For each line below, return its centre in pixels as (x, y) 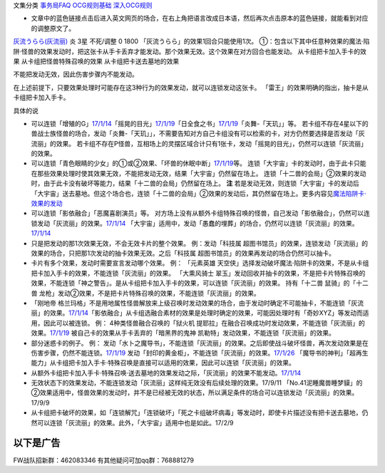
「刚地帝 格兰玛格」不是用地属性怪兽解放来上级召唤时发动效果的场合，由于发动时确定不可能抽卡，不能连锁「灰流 (197, 303)
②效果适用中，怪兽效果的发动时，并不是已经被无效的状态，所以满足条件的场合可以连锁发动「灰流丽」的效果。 (195, 393)
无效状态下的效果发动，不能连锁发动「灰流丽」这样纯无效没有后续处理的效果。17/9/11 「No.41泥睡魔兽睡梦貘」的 (197, 383)
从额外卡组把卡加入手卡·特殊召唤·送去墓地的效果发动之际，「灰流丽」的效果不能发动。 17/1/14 (166, 373)
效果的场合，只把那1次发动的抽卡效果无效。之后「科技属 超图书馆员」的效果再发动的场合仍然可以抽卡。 (183, 253)
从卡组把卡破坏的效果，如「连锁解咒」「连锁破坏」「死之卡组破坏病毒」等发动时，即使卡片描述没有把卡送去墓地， (196, 412)
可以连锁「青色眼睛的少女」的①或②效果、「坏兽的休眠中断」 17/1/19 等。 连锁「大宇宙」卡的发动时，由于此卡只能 (199, 163)
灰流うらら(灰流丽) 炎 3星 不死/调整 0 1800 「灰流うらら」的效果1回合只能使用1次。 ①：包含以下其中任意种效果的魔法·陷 (191, 41)
